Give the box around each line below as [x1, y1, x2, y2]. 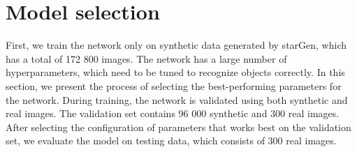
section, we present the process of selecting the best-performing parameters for [6, 78, 342, 93]
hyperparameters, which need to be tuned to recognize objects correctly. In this [6, 65, 345, 79]
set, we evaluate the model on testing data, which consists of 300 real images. [6, 133, 337, 148]
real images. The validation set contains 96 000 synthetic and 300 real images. [6, 106, 340, 121]
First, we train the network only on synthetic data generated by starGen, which [6, 38, 347, 52]
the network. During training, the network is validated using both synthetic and [6, 92, 348, 107]
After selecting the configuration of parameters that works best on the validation [6, 119, 351, 134]
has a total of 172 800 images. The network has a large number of [6, 51, 287, 66]
